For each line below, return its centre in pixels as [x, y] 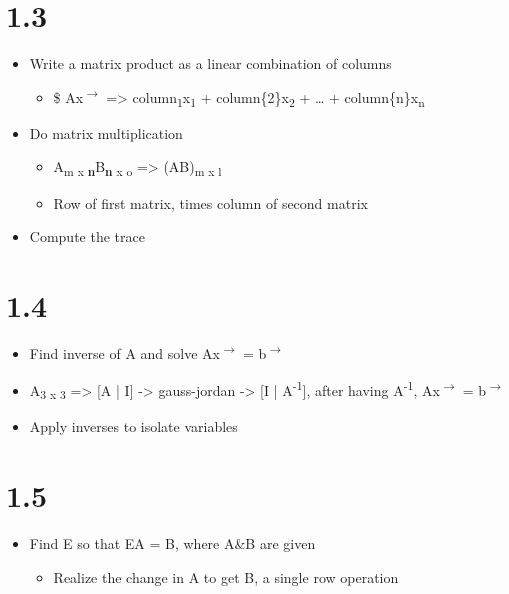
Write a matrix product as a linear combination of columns [210, 63]
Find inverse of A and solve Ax [124, 352]
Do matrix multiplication [106, 132]
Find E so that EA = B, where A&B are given [172, 542]
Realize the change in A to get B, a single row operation [226, 576]
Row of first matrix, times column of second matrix [210, 202]
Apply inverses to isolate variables [133, 426]
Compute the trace [87, 236]
